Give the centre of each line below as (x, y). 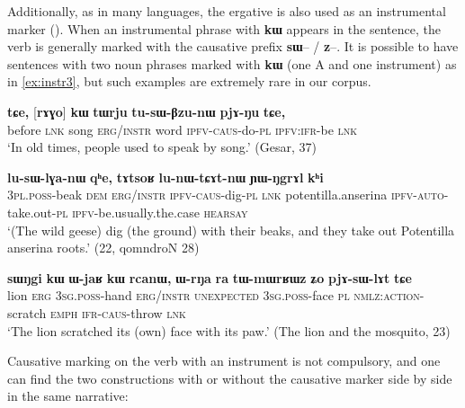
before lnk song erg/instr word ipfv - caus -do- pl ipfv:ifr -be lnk (183, 129)
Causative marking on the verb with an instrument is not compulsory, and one (224, 361)
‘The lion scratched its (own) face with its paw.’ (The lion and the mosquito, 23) (229, 330)
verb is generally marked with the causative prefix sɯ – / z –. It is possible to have (233, 46)
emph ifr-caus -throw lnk (118, 312)
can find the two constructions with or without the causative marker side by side (230, 378)
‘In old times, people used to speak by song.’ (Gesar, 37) (162, 147)
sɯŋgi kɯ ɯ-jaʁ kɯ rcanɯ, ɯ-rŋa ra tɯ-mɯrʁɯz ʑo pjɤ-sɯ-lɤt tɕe (210, 277)
